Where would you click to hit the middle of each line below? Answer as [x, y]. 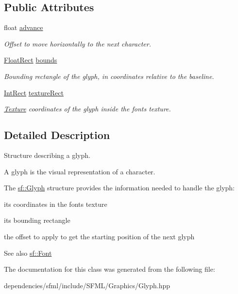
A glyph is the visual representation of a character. [80, 171]
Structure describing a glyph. [47, 155]
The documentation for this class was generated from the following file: [110, 269]
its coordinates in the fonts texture [56, 204]
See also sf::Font [28, 253]
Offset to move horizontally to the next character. [77, 43]
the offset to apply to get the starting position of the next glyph [99, 236]
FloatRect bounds [31, 60]
